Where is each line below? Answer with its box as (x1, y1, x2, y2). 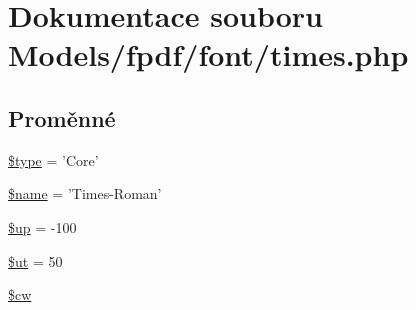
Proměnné (8, 102, 116, 133)
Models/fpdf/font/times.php (8, 34, 409, 75)
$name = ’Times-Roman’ (8, 183, 162, 204)
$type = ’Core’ (8, 149, 99, 170)
